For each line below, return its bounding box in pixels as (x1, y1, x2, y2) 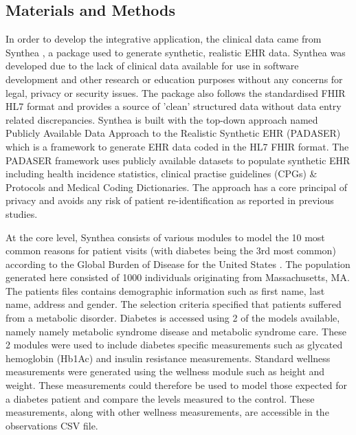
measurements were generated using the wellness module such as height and (5, 364, 325, 379)
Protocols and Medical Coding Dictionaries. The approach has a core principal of (5, 179, 348, 194)
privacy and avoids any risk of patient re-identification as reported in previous (5, 193, 334, 208)
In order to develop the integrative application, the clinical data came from (5, 32, 322, 46)
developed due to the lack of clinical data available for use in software (5, 58, 299, 73)
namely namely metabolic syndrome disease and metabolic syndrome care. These (5, 324, 346, 338)
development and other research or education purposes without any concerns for (5, 71, 343, 86)
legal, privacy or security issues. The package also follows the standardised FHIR (5, 85, 346, 100)
